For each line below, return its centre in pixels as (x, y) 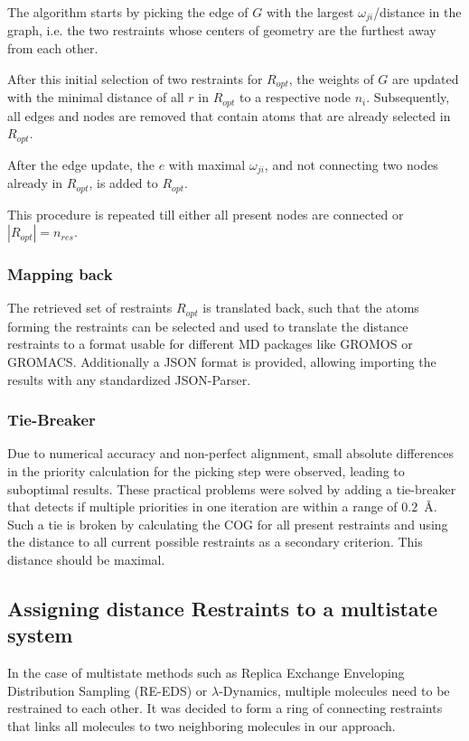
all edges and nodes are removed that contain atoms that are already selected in (229, 115)
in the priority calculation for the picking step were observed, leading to (206, 470)
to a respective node (295, 97)
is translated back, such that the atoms (311, 308)
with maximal (207, 164)
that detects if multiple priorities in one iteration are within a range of (202, 507)
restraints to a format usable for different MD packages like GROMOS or (210, 344)
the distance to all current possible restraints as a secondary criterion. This (215, 542)
